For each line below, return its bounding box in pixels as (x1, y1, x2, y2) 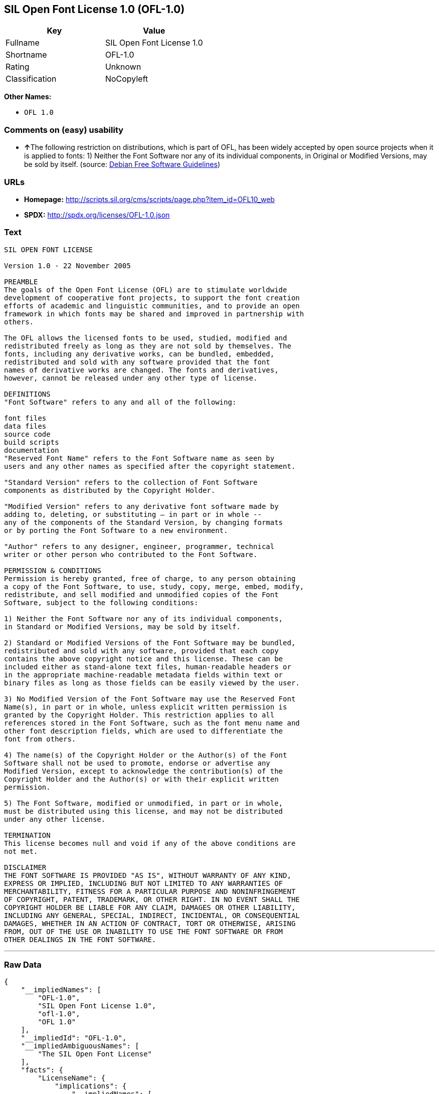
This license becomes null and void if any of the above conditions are (4, 839, 296, 847)
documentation (4, 446, 59, 454)
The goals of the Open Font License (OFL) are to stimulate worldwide (4, 285, 287, 294)
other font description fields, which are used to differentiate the (4, 726, 283, 735)
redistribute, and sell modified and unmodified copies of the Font (4, 590, 279, 599)
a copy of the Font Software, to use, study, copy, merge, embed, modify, (4, 582, 304, 591)
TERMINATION (4, 831, 51, 839)
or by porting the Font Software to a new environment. (4, 526, 228, 534)
